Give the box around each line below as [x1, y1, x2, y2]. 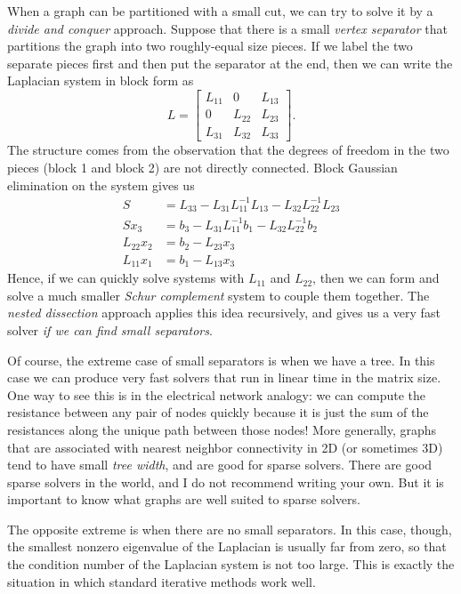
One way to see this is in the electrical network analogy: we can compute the [7, 385, 426, 404]
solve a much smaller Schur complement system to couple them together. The [7, 285, 430, 304]
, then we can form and [312, 269, 440, 287]
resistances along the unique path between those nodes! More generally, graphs [7, 420, 437, 438]
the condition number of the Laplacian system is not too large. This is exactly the [7, 555, 455, 574]
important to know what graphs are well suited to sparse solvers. [7, 490, 360, 509]
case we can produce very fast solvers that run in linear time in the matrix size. [7, 368, 441, 387]
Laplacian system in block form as [7, 71, 194, 90]
